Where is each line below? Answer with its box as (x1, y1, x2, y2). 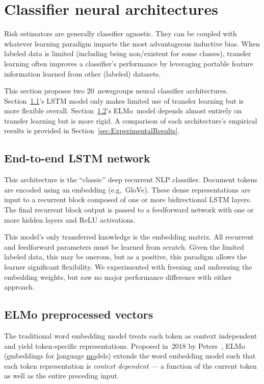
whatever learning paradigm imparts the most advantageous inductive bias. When (4, 38, 260, 49)
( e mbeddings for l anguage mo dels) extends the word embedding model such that (4, 350, 256, 361)
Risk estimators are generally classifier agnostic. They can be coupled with (4, 28, 237, 39)
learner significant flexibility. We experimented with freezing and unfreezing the (4, 261, 252, 272)
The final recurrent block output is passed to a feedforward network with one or (4, 204, 254, 215)
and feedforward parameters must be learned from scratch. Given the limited (4, 241, 244, 252)
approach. (4, 281, 35, 292)
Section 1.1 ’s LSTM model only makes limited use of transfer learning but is (4, 95, 244, 106)
